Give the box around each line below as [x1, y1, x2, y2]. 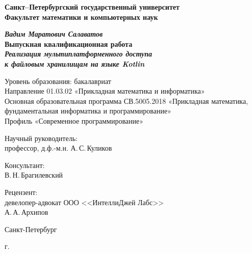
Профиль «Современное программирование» [5, 115, 144, 126]
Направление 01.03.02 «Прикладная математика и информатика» [5, 86, 205, 96]
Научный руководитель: [5, 132, 78, 143]
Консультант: [5, 159, 45, 170]
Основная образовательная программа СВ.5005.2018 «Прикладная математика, [5, 95, 248, 106]
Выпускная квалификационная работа [5, 38, 133, 49]
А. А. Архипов [5, 207, 48, 217]
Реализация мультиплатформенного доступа [5, 48, 152, 59]
